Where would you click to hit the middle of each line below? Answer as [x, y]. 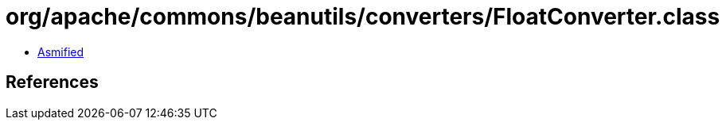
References [52, 82]
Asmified [61, 52]
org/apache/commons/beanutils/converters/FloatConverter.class [363, 17]
